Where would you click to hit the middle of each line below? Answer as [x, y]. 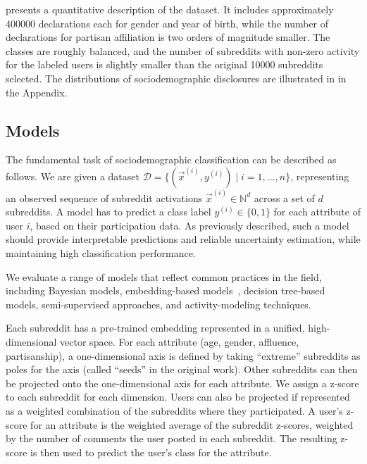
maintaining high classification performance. [101, 252]
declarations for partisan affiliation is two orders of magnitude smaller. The [168, 37]
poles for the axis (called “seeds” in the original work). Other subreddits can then [182, 369]
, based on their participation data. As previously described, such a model [189, 225]
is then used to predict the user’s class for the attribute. [151, 452]
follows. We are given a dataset [73, 176]
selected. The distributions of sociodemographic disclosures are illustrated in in [176, 78]
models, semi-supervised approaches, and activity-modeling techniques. [158, 304]
